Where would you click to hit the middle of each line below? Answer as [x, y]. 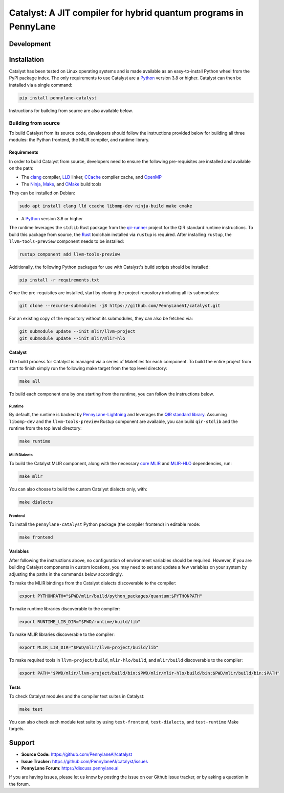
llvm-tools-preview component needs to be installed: [66, 241]
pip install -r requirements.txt [59, 280]
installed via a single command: [41, 85]
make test [31, 709]
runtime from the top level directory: [45, 428]
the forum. [20, 784]
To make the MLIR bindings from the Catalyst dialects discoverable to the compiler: [93, 583]
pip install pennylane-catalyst [58, 98]
